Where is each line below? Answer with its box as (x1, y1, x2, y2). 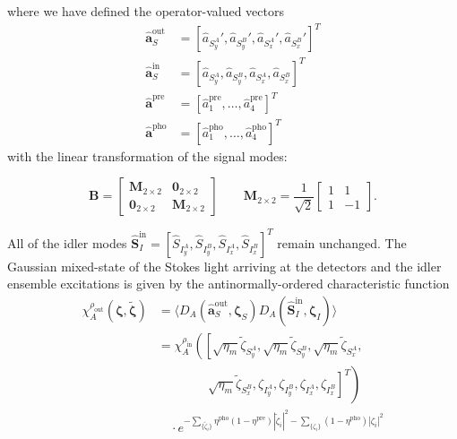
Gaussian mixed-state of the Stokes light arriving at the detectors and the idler (7, 256, 442, 275)
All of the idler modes (7, 233, 127, 252)
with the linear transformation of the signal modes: (7, 146, 288, 165)
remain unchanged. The (277, 233, 407, 252)
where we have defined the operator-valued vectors (7, 2, 284, 20)
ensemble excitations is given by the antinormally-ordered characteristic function (7, 274, 450, 293)
